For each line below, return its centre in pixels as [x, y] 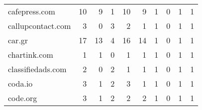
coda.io [20, 83]
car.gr [18, 40]
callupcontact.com [40, 26]
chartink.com [31, 55]
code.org [23, 98]
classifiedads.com [37, 69]
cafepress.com [32, 11]
